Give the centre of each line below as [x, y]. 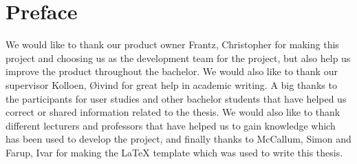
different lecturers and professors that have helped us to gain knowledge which [171, 125]
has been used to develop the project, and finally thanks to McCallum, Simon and [178, 139]
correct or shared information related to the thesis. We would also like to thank [173, 112]
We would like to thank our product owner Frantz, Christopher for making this [172, 44]
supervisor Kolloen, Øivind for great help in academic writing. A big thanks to [171, 84]
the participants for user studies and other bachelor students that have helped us [176, 98]
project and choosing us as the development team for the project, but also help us [178, 58]
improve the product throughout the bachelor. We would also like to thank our [172, 71]
